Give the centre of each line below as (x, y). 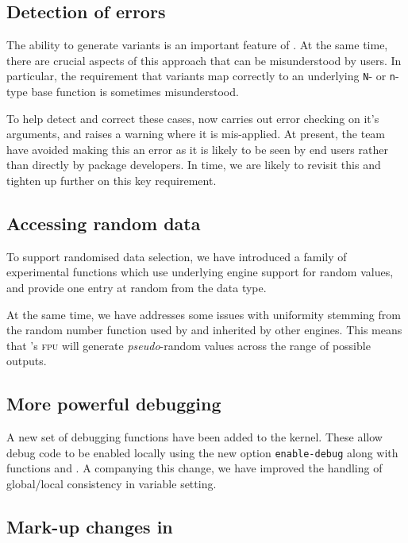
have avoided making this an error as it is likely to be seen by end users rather (197, 149)
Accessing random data (104, 223)
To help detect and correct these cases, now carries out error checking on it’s (193, 118)
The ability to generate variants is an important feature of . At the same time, (197, 45)
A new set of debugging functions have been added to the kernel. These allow (194, 437)
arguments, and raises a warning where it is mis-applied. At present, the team (196, 134)
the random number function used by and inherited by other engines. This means (204, 330)
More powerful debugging (114, 404)
